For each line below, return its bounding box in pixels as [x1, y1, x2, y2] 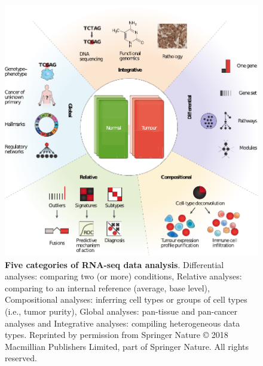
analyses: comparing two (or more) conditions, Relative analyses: [5, 270, 242, 282]
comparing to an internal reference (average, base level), [5, 281, 210, 294]
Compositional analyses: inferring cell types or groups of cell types [5, 293, 247, 306]
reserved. [5, 352, 37, 364]
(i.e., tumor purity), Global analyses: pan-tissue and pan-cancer [5, 305, 238, 317]
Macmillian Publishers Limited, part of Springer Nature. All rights [5, 340, 249, 352]
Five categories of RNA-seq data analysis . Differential [5, 258, 224, 270]
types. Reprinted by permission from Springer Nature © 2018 [5, 328, 228, 341]
